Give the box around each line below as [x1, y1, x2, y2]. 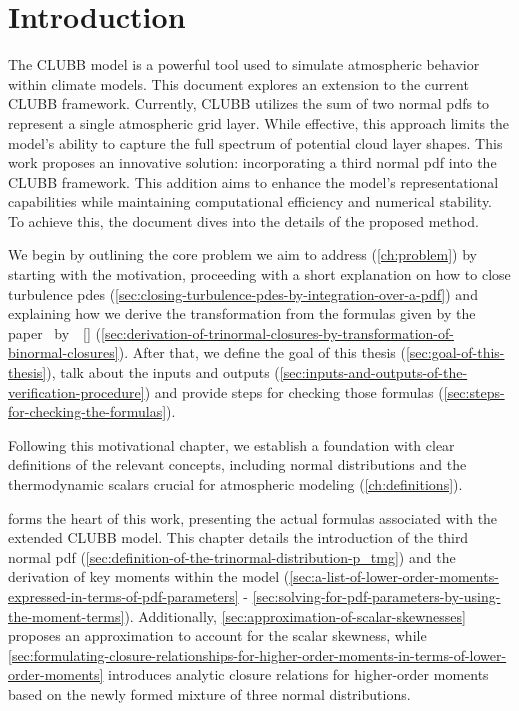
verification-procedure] [8, 381, 145, 402]
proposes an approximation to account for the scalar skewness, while [8, 625, 427, 646]
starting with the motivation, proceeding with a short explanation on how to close [8, 264, 511, 285]
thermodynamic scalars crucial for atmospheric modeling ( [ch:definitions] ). [8, 474, 463, 494]
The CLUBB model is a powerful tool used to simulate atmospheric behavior [8, 54, 480, 75]
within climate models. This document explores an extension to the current [8, 73, 469, 94]
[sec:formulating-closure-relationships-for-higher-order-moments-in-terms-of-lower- [8, 644, 507, 665]
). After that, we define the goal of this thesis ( [118, 342, 406, 363]
